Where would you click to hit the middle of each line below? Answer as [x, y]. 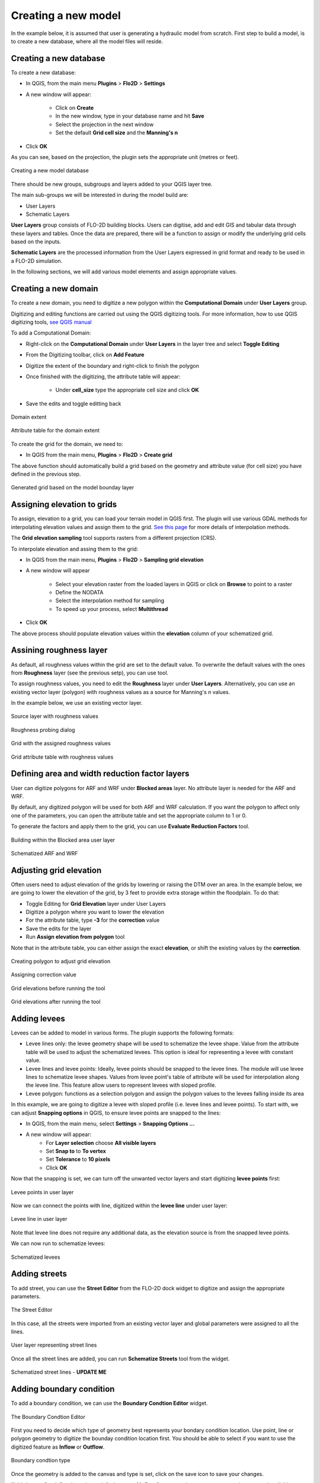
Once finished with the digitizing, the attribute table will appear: [103, 376]
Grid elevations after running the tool [56, 1002]
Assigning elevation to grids [64, 505]
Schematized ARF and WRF [44, 853]
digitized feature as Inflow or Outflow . [58, 1447]
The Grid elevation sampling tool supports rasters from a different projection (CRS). [113, 538]
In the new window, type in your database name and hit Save [130, 116]
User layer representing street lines [54, 1345]
